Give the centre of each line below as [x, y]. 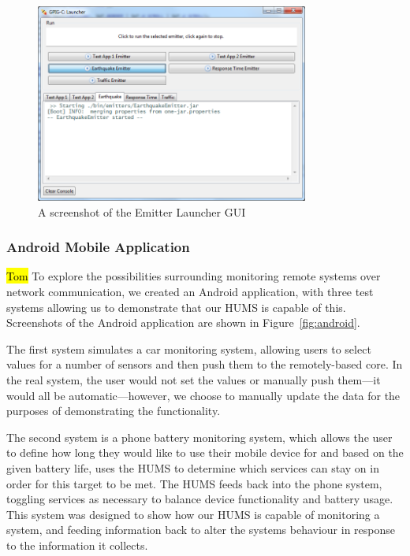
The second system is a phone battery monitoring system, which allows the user [199, 437]
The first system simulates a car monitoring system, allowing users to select [189, 348]
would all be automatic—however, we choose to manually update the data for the [203, 395]
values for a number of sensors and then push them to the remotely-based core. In [205, 364]
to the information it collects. [77, 545]
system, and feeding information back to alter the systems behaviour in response [201, 530]
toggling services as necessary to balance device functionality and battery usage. [200, 499]
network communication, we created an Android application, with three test [190, 292]
